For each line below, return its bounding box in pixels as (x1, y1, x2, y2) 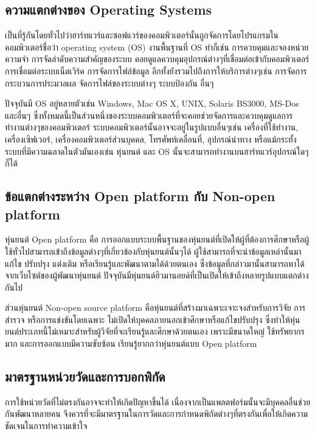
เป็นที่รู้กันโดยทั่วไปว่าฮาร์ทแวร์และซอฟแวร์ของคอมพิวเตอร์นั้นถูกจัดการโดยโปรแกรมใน (5, 29, 279, 41)
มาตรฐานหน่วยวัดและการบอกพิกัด (5, 367, 165, 386)
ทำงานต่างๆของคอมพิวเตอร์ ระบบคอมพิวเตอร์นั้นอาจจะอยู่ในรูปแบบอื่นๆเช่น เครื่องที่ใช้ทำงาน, (5, 121, 299, 133)
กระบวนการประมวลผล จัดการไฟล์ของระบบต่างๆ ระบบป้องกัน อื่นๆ (5, 76, 214, 89)
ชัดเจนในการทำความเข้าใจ (5, 419, 88, 432)
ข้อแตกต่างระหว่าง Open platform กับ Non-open (5, 187, 275, 205)
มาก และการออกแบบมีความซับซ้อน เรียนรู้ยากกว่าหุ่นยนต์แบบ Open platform (5, 337, 257, 350)
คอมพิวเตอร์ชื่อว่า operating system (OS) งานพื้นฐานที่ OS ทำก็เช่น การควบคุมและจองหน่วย (5, 40, 309, 53)
